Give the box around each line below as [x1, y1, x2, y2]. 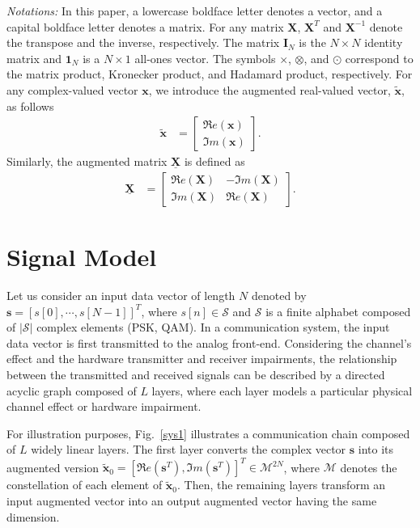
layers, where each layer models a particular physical [151, 382, 413, 399]
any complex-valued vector [6, 81, 138, 98]
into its [358, 441, 394, 458]
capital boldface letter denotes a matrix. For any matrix [6, 18, 284, 35]
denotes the [340, 458, 397, 475]
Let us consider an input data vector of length [6, 286, 235, 303]
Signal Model [6, 240, 157, 272]
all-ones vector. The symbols [134, 49, 276, 66]
